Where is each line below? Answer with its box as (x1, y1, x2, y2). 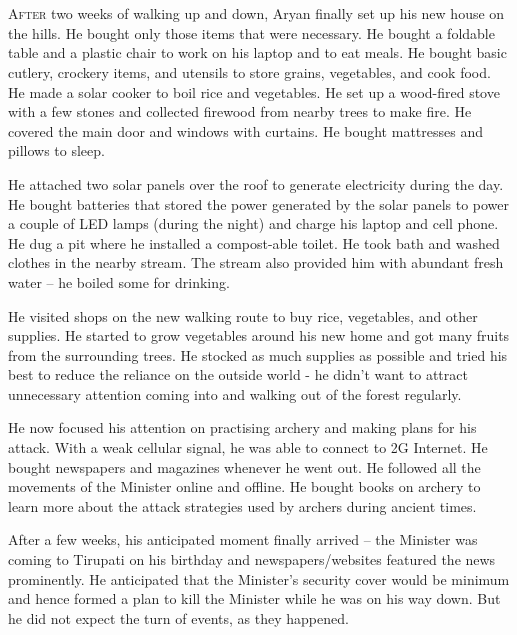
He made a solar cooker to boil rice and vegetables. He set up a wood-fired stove (8, 81, 500, 102)
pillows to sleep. (8, 140, 105, 161)
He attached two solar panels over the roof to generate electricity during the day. (8, 173, 504, 194)
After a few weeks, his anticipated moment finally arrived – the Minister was (8, 529, 478, 550)
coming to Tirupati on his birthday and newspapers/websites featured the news (8, 549, 496, 570)
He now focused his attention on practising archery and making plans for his (8, 417, 477, 438)
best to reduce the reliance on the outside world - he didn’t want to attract (8, 364, 468, 385)
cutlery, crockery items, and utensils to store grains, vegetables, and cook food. (8, 61, 491, 82)
